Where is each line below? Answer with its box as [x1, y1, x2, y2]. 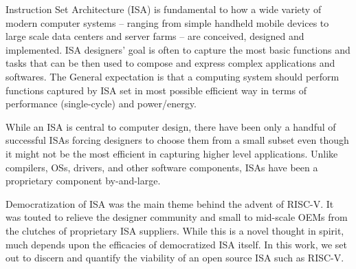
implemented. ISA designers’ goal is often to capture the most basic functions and [5, 42, 351, 56]
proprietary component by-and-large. [5, 173, 161, 188]
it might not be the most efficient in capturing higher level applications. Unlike [5, 146, 338, 160]
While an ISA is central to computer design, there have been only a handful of [5, 119, 336, 133]
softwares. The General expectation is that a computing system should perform [5, 69, 340, 83]
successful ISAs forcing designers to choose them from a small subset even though [5, 133, 349, 147]
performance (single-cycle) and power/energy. [5, 96, 197, 111]
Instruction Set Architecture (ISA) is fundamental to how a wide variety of [5, 2, 322, 16]
